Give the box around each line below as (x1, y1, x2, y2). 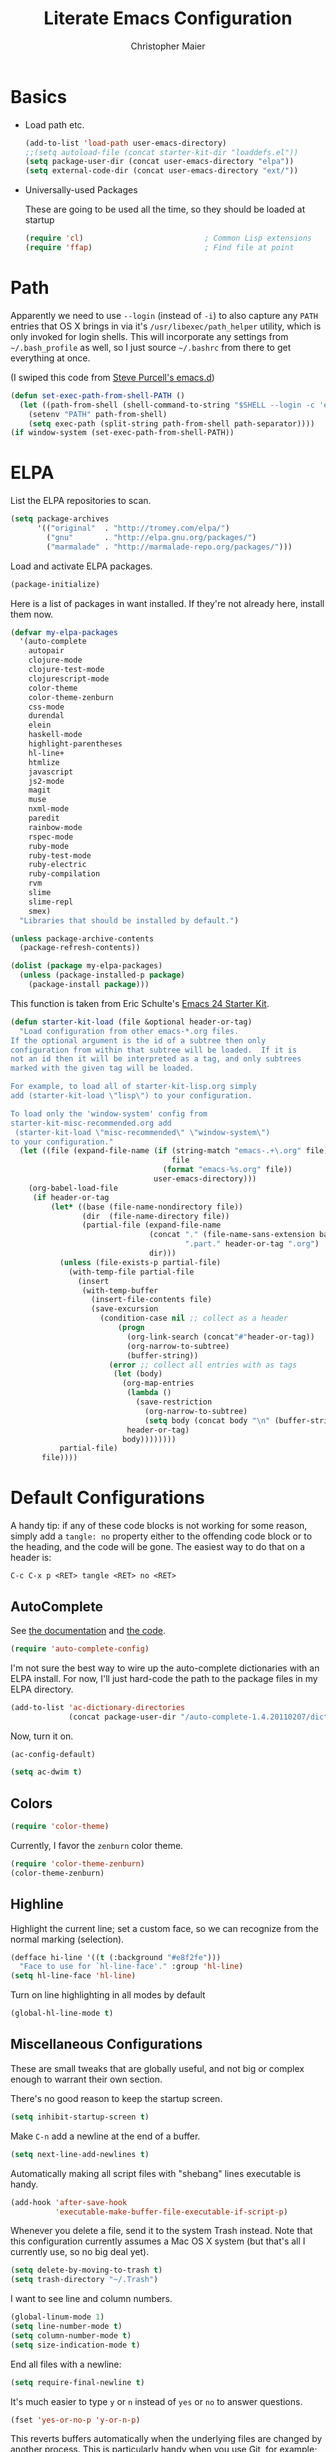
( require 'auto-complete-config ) (10, 1643, 150, 1654)
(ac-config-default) (10, 1749, 97, 1759)
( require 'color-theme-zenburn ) (10, 1859, 145, 1869)
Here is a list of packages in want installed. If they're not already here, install (10, 597, 325, 609)
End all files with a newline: (10, 2358, 122, 2370)
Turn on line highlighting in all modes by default (10, 1989, 206, 2001)
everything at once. (10, 352, 91, 364)
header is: (10, 1552, 52, 1564)
